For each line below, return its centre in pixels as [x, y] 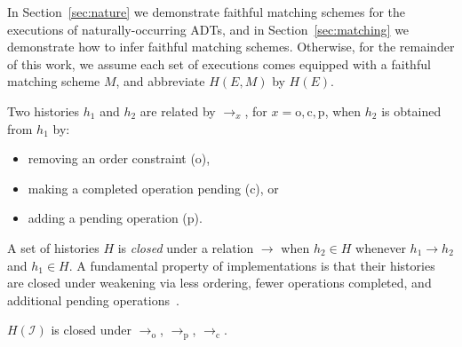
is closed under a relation [186, 247]
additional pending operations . [93, 300]
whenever [381, 247]
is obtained [411, 110]
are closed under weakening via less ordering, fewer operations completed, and [219, 283]
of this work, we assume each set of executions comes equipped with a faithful [219, 63]
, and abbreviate [160, 81]
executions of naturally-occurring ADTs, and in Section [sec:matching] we [208, 29]
